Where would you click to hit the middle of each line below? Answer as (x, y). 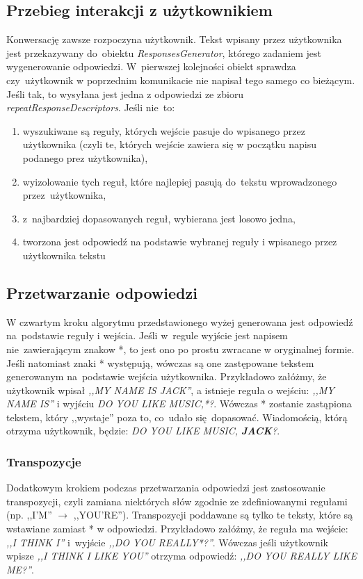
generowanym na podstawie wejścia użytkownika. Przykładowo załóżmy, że (167, 376)
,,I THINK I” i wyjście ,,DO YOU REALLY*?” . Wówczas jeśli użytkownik (167, 542)
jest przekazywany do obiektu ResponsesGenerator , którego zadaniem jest (164, 52)
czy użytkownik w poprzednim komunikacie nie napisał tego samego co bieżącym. (181, 80)
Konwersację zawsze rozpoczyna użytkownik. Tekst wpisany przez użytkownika (174, 39)
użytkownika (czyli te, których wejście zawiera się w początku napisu (170, 144)
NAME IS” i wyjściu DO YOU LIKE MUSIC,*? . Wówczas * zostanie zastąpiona (179, 403)
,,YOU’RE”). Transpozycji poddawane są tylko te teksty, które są (213, 515)
